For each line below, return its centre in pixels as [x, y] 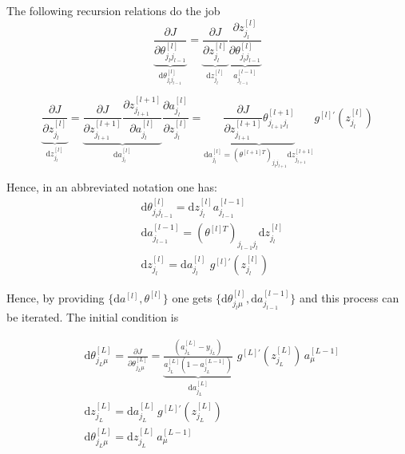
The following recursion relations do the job [113, 10]
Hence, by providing [56, 297]
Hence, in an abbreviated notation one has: [112, 187]
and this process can [349, 297]
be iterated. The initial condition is [93, 317]
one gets [192, 297]
